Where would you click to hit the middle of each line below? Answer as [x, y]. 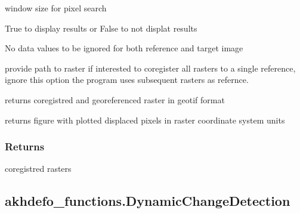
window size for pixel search [56, 8]
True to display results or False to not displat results [101, 28]
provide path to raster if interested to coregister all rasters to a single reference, [150, 68]
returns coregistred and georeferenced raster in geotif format [115, 99]
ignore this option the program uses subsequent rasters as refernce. [127, 80]
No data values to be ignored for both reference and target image [124, 48]
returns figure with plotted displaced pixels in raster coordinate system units [145, 120]
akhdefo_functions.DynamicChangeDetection [148, 201]
